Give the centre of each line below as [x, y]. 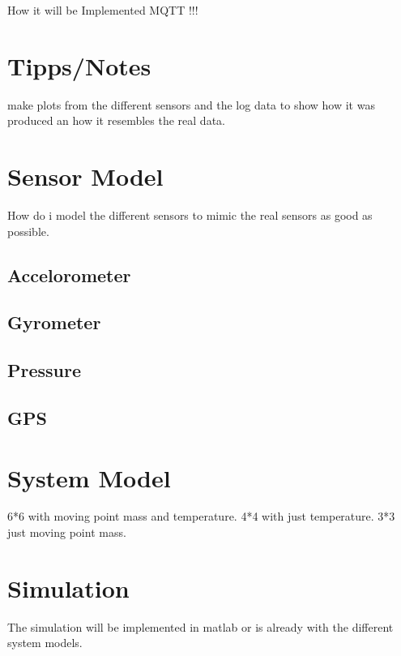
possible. [28, 231]
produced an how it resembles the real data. [116, 120]
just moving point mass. [67, 532]
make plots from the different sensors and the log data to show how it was [191, 104]
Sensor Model [85, 176]
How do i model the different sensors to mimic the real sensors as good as [190, 215]
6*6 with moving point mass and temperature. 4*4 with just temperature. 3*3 [201, 516]
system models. [45, 643]
